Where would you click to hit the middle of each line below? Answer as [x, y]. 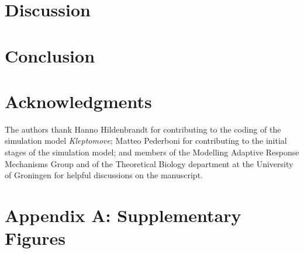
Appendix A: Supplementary [123, 215]
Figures [35, 238]
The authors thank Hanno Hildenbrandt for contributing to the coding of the [143, 129]
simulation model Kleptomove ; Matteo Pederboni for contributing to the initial [146, 141]
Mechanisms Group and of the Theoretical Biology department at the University [149, 163]
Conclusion [50, 55]
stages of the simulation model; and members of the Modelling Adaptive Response [152, 152]
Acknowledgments [78, 101]
